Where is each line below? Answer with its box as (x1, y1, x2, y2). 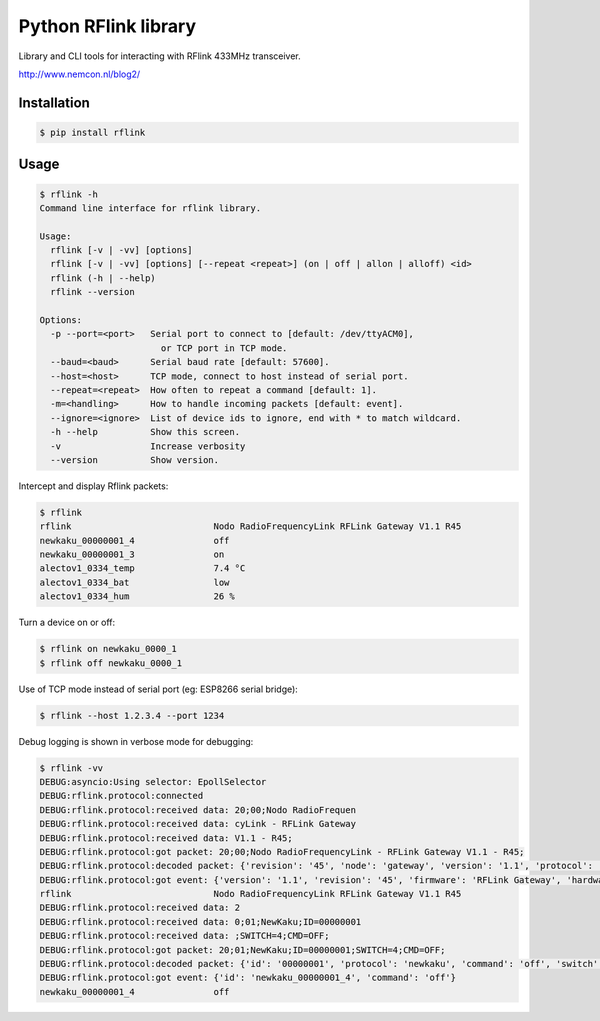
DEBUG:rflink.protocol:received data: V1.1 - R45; (39, 832, 294, 844)
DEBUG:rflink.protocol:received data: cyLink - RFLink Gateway (39, 818, 357, 830)
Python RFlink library (18, 15, 197, 37)
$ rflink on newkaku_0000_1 (39, 643, 177, 655)
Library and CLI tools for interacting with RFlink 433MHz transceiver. (18, 50, 302, 62)
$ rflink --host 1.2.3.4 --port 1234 (39, 710, 225, 721)
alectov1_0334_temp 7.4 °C (39, 563, 246, 574)
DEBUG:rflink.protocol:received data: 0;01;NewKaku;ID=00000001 (39, 916, 362, 927)
